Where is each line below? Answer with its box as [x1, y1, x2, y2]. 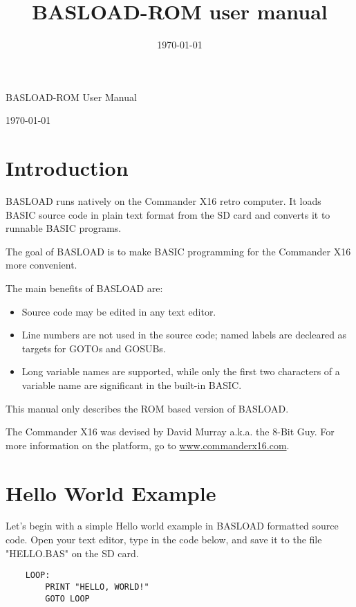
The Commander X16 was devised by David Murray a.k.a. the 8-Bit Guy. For [6, 424, 335, 439]
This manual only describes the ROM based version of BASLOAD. [6, 401, 289, 415]
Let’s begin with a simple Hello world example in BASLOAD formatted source [6, 518, 339, 533]
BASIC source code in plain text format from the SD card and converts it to [6, 207, 330, 221]
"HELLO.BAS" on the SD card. [6, 545, 139, 560]
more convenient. [6, 257, 77, 272]
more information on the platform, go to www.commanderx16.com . [6, 437, 290, 452]
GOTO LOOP [45, 593, 90, 604]
